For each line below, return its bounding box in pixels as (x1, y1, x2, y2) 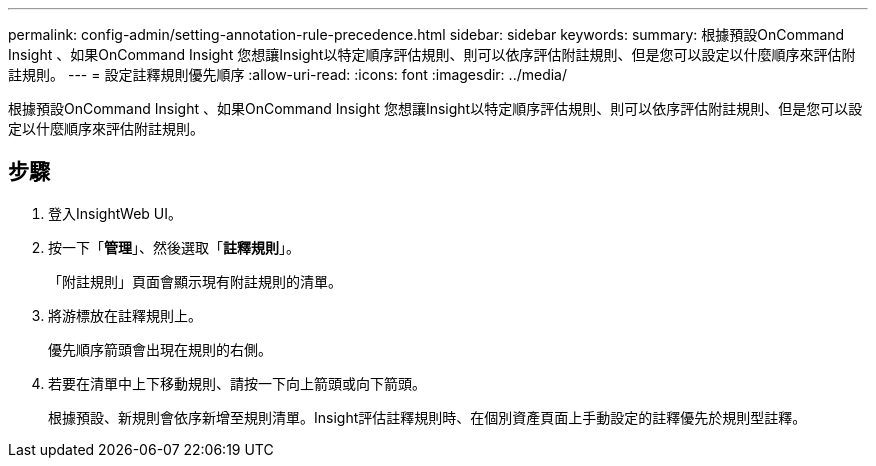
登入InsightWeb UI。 (48, 204, 183, 222)
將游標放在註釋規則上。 (48, 306, 202, 324)
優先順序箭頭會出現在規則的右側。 (48, 340, 272, 358)
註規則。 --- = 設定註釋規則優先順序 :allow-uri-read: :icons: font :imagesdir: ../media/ (8, 66, 568, 83)
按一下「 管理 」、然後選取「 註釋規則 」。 (48, 238, 300, 256)
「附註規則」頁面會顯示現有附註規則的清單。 (48, 272, 342, 290)
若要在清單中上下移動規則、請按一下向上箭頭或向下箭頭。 (48, 374, 426, 392)
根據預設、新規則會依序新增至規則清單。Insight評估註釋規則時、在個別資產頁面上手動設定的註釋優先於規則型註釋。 (48, 408, 807, 426)
